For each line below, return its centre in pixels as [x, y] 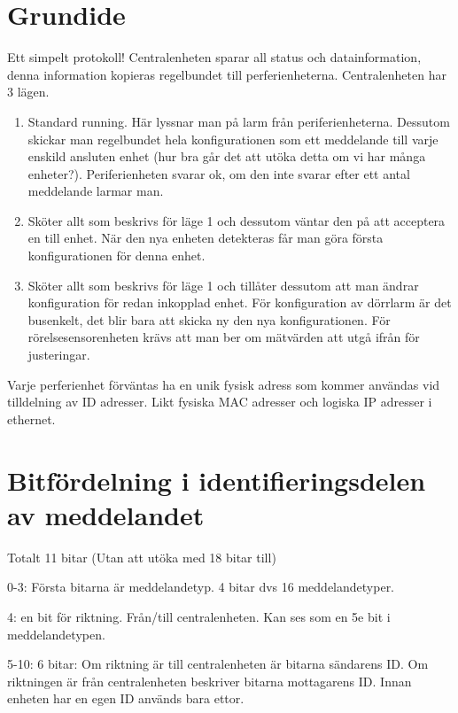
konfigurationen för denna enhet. [116, 256]
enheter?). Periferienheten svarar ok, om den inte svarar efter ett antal [219, 173]
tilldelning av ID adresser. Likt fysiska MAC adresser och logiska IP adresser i [220, 402]
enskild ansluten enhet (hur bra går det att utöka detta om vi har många [227, 156]
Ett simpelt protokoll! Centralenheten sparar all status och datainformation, [214, 57]
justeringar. [59, 355]
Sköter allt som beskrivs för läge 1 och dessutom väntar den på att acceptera [237, 220]
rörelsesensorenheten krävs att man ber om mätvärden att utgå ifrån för [224, 337]
